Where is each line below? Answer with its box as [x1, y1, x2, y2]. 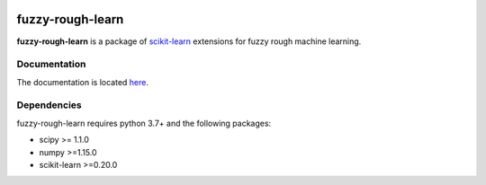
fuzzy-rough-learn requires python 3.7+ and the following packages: [16, 118, 272, 128]
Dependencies [16, 99, 83, 111]
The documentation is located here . [16, 76, 148, 87]
